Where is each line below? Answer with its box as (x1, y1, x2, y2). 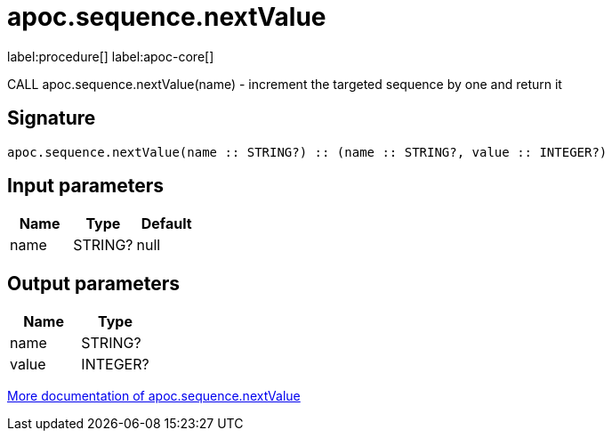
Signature (7, 107, 96, 130)
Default (141, 215, 192, 233)
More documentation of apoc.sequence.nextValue (7, 388, 301, 404)
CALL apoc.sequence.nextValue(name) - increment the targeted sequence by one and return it (7, 76, 562, 92)
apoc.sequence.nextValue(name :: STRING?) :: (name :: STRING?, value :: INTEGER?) (7, 144, 608, 159)
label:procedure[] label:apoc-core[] (7, 48, 214, 64)
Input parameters (7, 174, 165, 198)
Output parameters (7, 272, 180, 295)
